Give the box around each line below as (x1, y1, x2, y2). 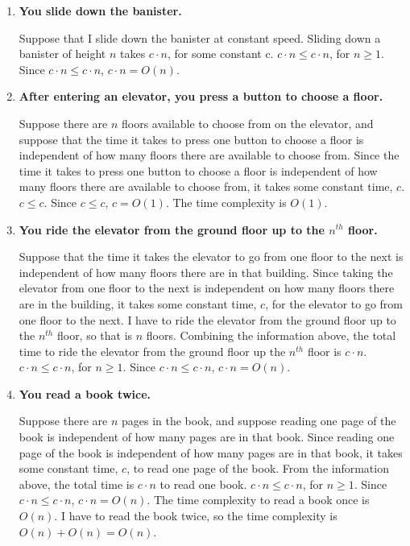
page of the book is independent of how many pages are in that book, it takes (19, 444, 403, 461)
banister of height (19, 45, 106, 62)
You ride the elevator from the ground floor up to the (19, 221, 325, 238)
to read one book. (159, 475, 247, 492)
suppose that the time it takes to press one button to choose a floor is (19, 130, 364, 147)
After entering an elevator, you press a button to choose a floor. (19, 88, 383, 105)
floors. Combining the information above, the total (146, 327, 396, 344)
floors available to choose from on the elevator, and (121, 114, 374, 131)
